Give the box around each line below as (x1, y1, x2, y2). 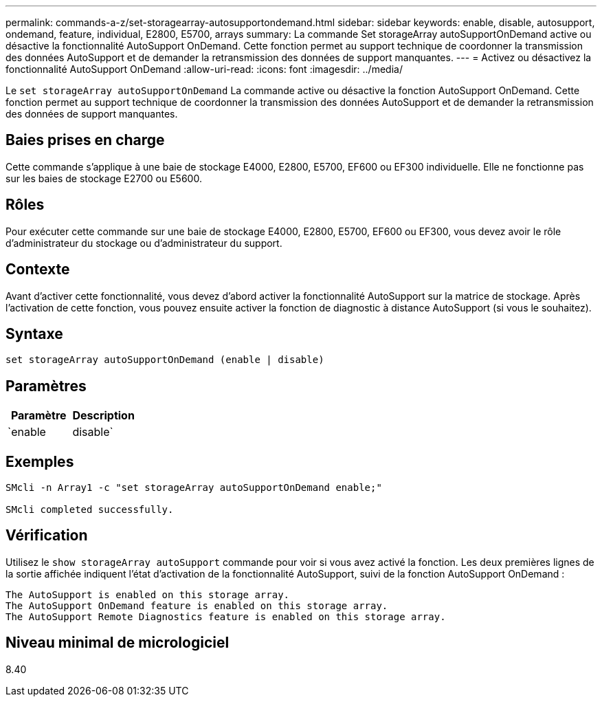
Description (72, 408, 135, 423)
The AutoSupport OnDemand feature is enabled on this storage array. (5, 600, 388, 611)
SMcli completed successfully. (5, 504, 174, 516)
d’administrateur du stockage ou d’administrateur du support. (5, 237, 282, 249)
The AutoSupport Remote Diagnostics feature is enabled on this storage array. (5, 611, 446, 622)
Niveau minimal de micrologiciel (5, 634, 230, 652)
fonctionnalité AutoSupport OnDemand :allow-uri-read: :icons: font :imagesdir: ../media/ (5, 63, 403, 75)
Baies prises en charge (5, 131, 165, 149)
